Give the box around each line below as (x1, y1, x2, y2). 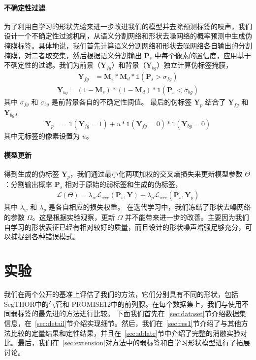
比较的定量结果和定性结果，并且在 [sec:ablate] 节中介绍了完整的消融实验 (10, 327, 240, 338)
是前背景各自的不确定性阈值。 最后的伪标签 (51, 97, 192, 107)
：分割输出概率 (4, 179, 52, 189)
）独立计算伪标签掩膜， (157, 60, 233, 70)
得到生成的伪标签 (4, 169, 59, 179)
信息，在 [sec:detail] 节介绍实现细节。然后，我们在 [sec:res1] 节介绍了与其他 (4, 318, 241, 328)
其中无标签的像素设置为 (4, 130, 80, 141)
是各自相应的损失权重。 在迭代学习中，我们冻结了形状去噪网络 (48, 202, 251, 212)
